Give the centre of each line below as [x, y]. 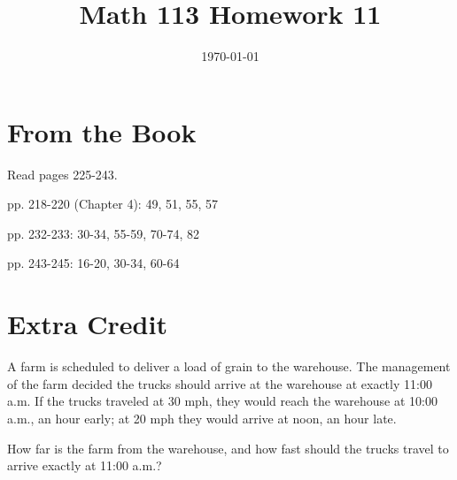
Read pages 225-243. [62, 174]
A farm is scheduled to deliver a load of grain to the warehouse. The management [229, 366]
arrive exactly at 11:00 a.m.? [85, 465]
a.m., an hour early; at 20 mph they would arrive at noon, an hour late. [202, 418]
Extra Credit [87, 324]
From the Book [102, 131]
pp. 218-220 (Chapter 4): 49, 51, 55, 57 [113, 204]
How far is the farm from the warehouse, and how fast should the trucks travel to [228, 448]
